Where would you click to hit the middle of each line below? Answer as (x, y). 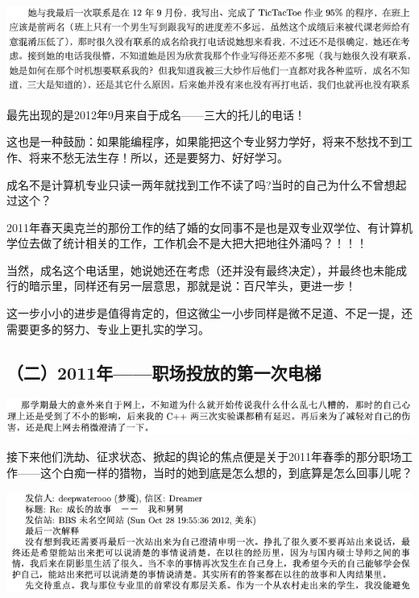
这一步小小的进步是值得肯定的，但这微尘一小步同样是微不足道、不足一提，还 (209, 313)
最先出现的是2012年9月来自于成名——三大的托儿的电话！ (156, 114)
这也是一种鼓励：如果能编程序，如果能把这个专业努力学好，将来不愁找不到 (204, 141)
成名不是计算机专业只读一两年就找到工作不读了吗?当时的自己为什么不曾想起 (207, 184)
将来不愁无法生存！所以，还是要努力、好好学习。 (158, 157)
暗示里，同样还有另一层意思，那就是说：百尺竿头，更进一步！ (192, 286)
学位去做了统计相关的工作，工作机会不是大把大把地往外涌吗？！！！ (187, 243)
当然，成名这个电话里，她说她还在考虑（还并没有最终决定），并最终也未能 (201, 270)
